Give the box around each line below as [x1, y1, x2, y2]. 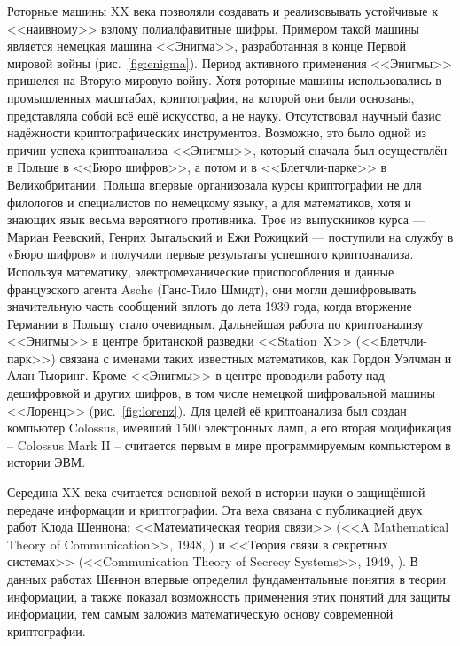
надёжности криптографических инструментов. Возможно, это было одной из [7, 123, 426, 142]
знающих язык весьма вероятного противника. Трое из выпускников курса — [7, 210, 425, 229]
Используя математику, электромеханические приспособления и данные [7, 261, 394, 280]
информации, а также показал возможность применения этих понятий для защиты [7, 587, 451, 605]
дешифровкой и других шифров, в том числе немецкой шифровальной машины [7, 384, 435, 402]
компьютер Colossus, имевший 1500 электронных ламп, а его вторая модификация [7, 418, 452, 437]
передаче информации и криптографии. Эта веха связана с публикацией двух [7, 500, 423, 518]
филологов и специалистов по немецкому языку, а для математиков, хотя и [7, 192, 411, 211]
